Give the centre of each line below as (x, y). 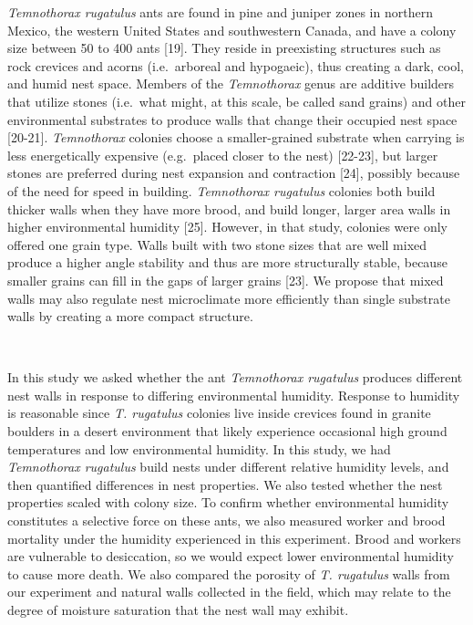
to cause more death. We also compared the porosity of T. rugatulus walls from (229, 573)
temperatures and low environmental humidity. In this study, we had (199, 448)
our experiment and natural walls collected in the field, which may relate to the (229, 592)
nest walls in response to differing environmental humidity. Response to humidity (234, 395)
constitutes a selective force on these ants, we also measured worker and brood (226, 521)
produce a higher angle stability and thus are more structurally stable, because (227, 262)
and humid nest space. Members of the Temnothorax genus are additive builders (231, 83)
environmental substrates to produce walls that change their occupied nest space (232, 119)
